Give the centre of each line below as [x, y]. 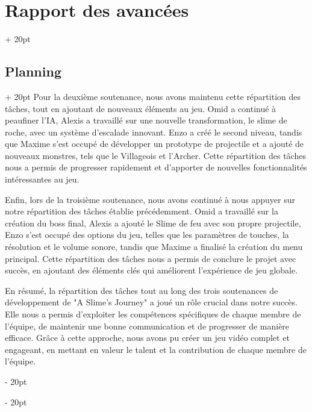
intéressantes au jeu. [42, 179]
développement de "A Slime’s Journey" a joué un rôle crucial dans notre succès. [151, 302]
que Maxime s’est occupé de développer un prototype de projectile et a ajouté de [154, 144]
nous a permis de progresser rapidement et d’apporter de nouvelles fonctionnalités [156, 167]
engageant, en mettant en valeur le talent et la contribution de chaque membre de [156, 349]
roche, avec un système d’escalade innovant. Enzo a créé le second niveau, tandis [154, 132]
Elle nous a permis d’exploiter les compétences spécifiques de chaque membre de [153, 314]
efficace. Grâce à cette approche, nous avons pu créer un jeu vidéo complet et [147, 338]
